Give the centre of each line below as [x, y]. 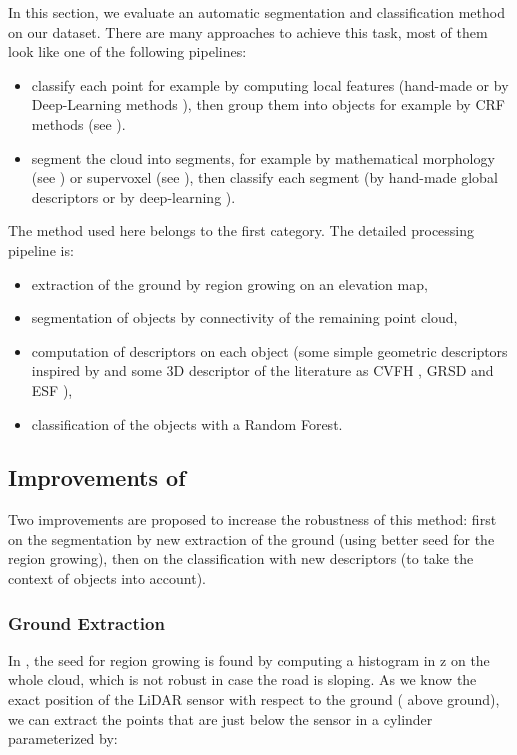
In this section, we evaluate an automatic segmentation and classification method [256, 12]
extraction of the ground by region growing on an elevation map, [229, 283]
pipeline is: [41, 249]
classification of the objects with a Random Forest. [187, 423]
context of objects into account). [107, 578]
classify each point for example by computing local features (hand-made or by [270, 84]
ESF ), [52, 389]
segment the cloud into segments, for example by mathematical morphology [263, 157]
